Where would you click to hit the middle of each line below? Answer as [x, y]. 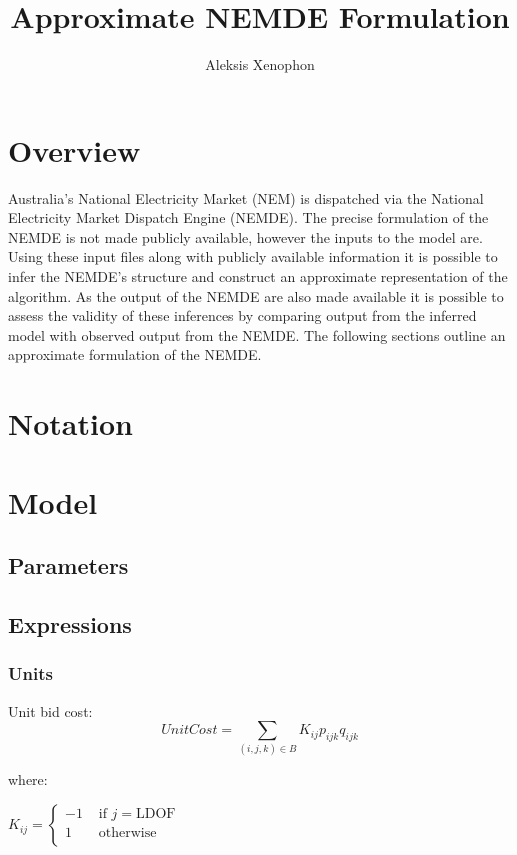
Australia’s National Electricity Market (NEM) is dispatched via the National [246, 197]
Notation [70, 423]
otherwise [127, 833]
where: [28, 779]
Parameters [68, 565]
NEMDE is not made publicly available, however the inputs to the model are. [245, 236]
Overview [74, 149]
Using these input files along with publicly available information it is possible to [253, 256]
